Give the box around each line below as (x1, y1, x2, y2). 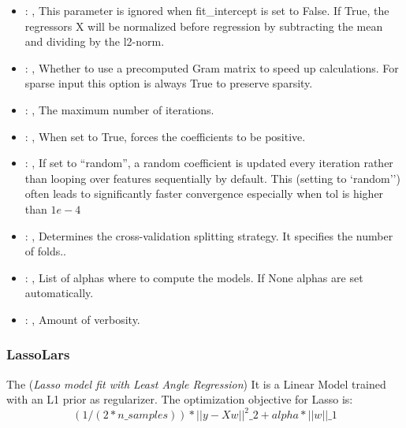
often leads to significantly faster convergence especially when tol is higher (24, 185, 384, 202)
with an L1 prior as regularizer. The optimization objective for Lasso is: (6, 391, 353, 408)
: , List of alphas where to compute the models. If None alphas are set (24, 269, 363, 285)
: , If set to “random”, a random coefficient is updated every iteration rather (24, 154, 393, 171)
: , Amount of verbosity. (24, 311, 140, 327)
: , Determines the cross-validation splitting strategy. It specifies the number (24, 227, 393, 244)
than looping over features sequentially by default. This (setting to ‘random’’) (24, 169, 400, 186)
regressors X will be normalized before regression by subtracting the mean (24, 17, 383, 34)
